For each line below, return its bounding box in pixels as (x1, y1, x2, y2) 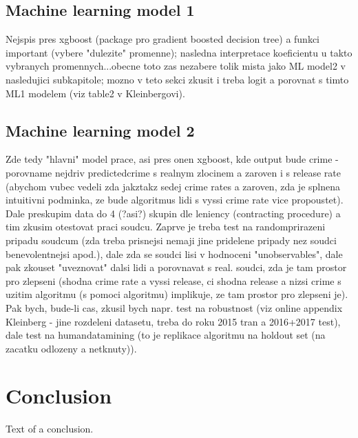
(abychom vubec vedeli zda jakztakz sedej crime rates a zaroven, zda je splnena (6, 179, 341, 193)
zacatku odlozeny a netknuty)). (6, 341, 137, 355)
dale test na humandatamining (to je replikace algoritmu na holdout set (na (6, 328, 326, 342)
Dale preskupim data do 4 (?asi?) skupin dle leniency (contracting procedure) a (6, 206, 341, 220)
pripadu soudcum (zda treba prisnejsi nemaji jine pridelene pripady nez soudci (6, 232, 337, 247)
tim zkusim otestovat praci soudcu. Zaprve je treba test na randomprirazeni (6, 219, 326, 234)
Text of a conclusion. (6, 421, 94, 436)
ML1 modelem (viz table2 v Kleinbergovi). (6, 86, 185, 100)
